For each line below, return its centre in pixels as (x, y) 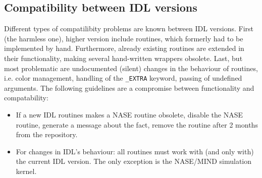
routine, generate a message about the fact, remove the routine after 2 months (137, 124)
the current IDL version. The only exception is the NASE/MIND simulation (134, 161)
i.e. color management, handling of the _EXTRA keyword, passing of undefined (123, 78)
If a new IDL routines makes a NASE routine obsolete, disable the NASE (129, 115)
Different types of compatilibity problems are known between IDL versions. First (129, 28)
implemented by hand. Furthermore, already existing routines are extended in (124, 48)
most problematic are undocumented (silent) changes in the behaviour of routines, (131, 68)
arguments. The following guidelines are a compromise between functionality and (129, 87)
